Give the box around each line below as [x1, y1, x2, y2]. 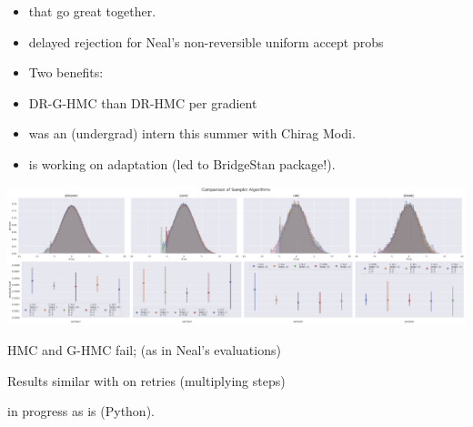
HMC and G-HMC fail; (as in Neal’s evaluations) [7, 341, 281, 360]
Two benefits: [28, 63, 104, 82]
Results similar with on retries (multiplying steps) [7, 371, 286, 390]
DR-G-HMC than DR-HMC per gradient [28, 93, 257, 112]
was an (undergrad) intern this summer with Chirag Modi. [28, 124, 356, 143]
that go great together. [28, 2, 156, 20]
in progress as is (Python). [7, 402, 155, 421]
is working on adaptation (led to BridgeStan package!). [28, 154, 336, 173]
